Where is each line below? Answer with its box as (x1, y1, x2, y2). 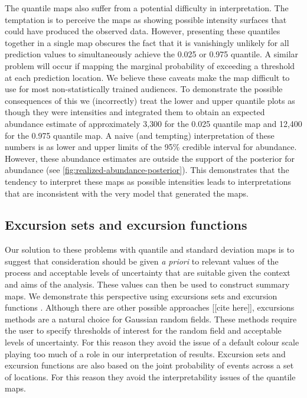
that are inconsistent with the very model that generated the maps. (5, 187, 249, 199)
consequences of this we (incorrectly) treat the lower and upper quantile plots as (5, 94, 295, 106)
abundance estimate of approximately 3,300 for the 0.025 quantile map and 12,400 (5, 117, 302, 129)
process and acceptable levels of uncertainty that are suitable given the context (5, 266, 290, 279)
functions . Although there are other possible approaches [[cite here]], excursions (5, 301, 295, 314)
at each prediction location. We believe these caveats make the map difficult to (5, 71, 290, 83)
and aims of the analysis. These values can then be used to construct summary (5, 278, 290, 291)
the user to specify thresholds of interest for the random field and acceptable (5, 324, 282, 337)
